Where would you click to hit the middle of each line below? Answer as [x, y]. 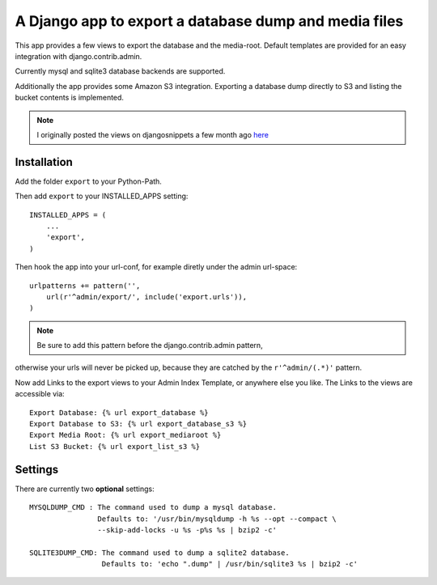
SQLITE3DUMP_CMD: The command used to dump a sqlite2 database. [160, 553]
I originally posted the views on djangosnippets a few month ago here [153, 134]
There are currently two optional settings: [85, 489]
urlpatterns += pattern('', [85, 286]
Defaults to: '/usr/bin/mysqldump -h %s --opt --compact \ [217, 519]
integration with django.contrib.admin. [78, 56]
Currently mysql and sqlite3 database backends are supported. [120, 71]
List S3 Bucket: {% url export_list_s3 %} [115, 446]
